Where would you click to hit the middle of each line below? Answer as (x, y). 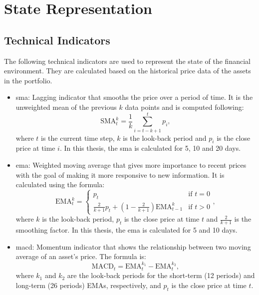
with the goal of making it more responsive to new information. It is (120, 174)
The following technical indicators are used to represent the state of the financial (127, 61)
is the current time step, (78, 138)
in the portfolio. (28, 80)
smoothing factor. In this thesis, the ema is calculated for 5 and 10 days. (127, 230)
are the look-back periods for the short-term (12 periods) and (161, 275)
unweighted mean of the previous (66, 107)
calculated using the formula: (60, 184)
